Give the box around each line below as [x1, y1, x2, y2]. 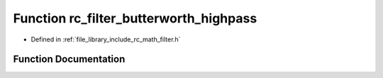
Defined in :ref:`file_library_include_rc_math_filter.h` [30, 35, 181, 44]
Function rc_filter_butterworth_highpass [13, 11, 257, 26]
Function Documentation [13, 53, 126, 65]
